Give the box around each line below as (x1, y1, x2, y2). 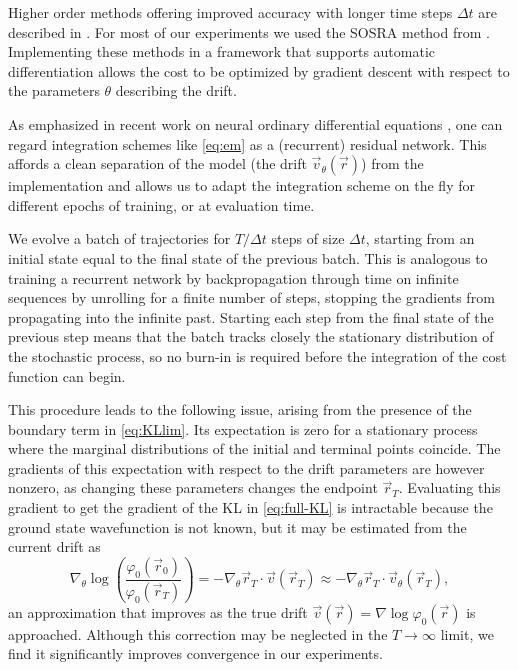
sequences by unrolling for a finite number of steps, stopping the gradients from (8, 287, 495, 308)
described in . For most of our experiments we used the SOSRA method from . (8, 21, 490, 42)
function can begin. (8, 365, 126, 386)
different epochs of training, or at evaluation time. (8, 194, 315, 215)
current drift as (8, 536, 101, 557)
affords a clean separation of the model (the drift (8, 153, 307, 174)
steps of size (271, 228, 345, 249)
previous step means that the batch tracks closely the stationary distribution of (8, 326, 494, 347)
